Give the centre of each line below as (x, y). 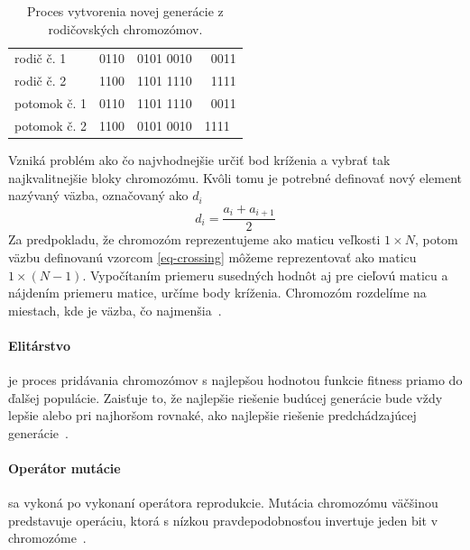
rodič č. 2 (41, 81)
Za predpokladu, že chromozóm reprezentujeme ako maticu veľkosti (194, 239)
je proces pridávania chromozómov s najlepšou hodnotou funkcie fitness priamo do (235, 380)
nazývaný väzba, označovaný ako (98, 195)
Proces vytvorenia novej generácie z (125, 11)
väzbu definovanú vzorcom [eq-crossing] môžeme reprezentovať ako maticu (212, 257)
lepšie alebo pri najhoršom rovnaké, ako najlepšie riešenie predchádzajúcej (212, 415)
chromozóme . (47, 538)
